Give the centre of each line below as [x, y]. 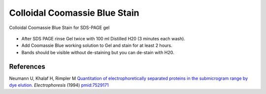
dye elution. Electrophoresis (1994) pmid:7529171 [59, 85]
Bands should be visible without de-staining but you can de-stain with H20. [98, 52]
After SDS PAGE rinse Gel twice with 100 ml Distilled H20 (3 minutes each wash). [103, 38]
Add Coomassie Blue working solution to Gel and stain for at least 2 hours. [97, 46]
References [27, 66]
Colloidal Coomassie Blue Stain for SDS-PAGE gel [59, 28]
